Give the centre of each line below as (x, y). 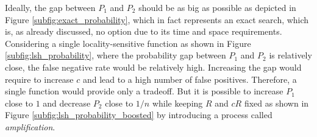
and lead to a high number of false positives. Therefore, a (190, 79)
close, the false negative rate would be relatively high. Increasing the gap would (153, 67)
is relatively (290, 55)
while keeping (177, 103)
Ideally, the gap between (50, 7)
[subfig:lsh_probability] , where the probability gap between (116, 55)
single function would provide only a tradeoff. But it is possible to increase (144, 91)
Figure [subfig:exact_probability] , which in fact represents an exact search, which (157, 19)
